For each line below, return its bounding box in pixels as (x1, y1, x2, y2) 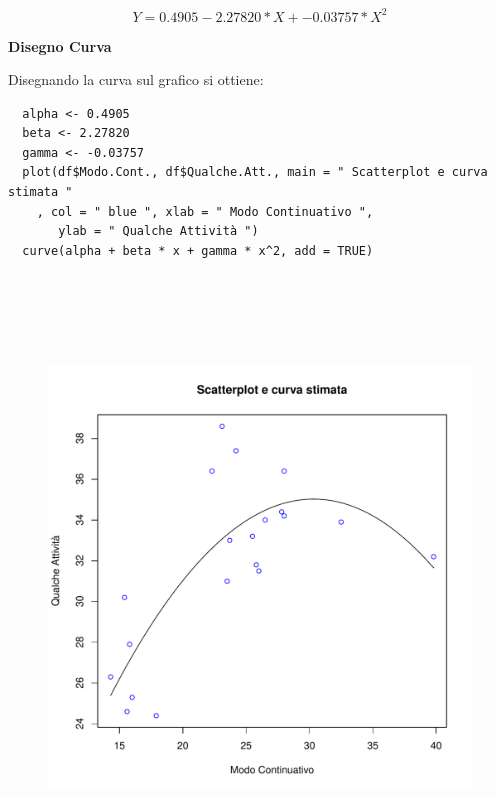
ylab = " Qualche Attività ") (58, 224, 259, 239)
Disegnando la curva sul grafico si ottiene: (8, 69, 264, 90)
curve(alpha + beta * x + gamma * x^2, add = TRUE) (22, 243, 374, 258)
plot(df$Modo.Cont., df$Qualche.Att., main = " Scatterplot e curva (22, 165, 488, 180)
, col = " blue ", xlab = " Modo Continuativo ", (36, 204, 374, 219)
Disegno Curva (8, 35, 112, 56)
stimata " (8, 185, 73, 200)
